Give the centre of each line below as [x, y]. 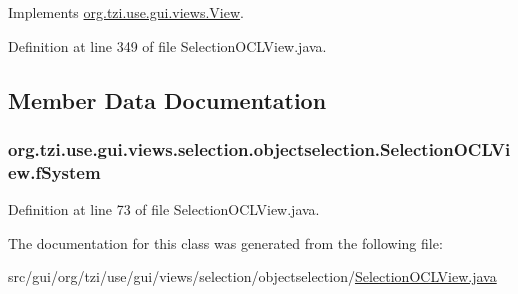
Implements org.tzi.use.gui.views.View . [126, 12]
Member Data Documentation [167, 99]
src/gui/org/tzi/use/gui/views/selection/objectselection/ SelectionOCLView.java [252, 276]
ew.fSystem [54, 171]
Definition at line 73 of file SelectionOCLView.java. [164, 209]
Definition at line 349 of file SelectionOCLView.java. [167, 45]
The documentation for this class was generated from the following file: [225, 242]
